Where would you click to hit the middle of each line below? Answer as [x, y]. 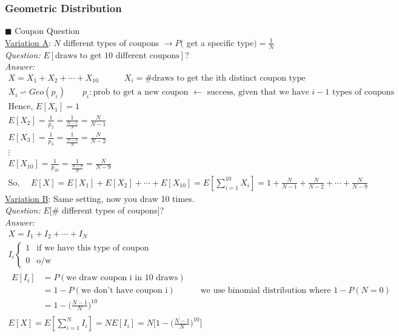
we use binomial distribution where [266, 291]
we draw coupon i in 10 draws [122, 278]
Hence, [21, 107]
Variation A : [28, 42]
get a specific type [220, 42]
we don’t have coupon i [124, 291]
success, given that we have [258, 92]
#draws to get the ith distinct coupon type [225, 78]
